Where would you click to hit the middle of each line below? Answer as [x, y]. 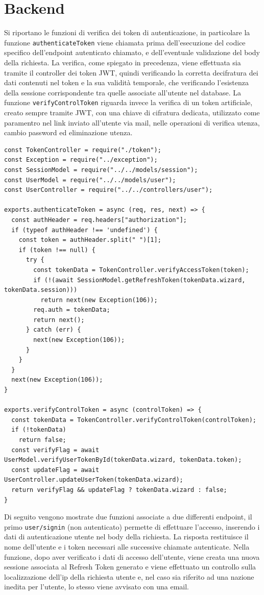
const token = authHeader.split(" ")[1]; [90, 240]
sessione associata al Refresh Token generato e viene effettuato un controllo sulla [130, 567]
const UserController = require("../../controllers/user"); [109, 190]
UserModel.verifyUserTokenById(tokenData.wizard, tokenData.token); [123, 460]
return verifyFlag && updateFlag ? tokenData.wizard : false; [119, 490]
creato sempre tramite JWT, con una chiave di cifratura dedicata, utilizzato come [132, 112]
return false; [42, 440]
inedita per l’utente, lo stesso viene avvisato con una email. [97, 587]
